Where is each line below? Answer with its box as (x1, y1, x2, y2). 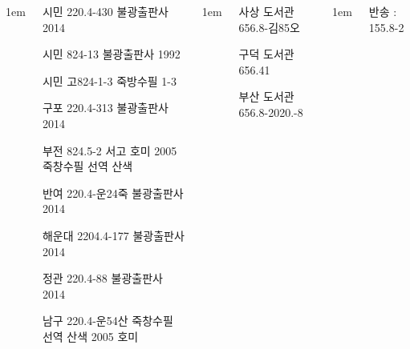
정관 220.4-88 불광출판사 (42, 270, 163, 287)
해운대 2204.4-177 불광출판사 (42, 227, 185, 243)
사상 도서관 (238, 3, 294, 19)
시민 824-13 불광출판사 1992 (42, 46, 181, 62)
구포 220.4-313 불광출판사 (42, 99, 168, 116)
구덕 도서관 (238, 46, 294, 62)
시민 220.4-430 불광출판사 (42, 3, 168, 19)
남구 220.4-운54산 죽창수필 (42, 312, 173, 329)
